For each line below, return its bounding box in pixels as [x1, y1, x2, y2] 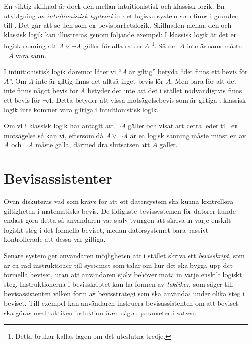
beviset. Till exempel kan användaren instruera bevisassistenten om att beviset [4, 298, 238, 308]
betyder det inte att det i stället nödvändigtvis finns [87, 85, 242, 95]
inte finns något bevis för [4, 85, 78, 95]
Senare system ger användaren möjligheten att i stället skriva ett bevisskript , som [4, 250, 245, 261]
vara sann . [16, 50, 47, 60]
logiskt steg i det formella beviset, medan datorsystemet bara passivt [4, 224, 209, 235]
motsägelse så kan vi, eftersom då [4, 130, 104, 140]
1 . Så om [151, 39, 177, 51]
